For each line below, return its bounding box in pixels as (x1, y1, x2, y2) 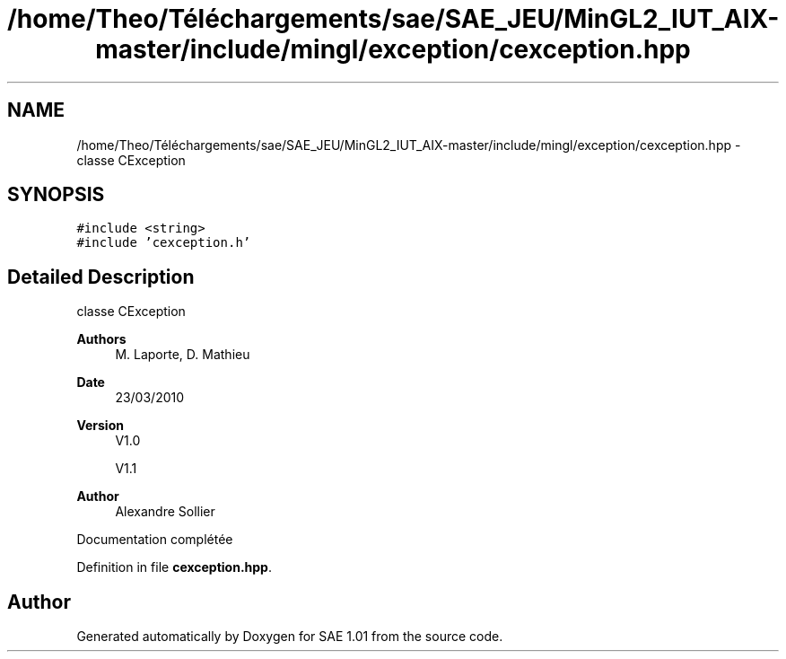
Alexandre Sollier (115, 504, 215, 520)
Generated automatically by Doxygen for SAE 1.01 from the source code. (76, 628, 503, 645)
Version (76, 417, 124, 434)
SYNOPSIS (7, 183, 105, 206)
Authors (76, 331, 127, 347)
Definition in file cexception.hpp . (76, 559, 272, 576)
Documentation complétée (76, 532, 233, 548)
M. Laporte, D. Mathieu (115, 347, 250, 363)
